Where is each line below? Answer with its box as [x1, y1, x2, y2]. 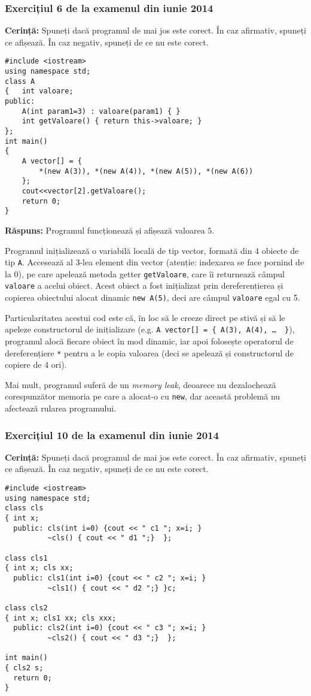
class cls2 [5, 603, 48, 612]
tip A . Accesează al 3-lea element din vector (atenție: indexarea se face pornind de [5, 256, 304, 268]
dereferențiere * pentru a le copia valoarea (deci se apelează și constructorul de [5, 346, 294, 359]
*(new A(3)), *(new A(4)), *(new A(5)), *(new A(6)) [39, 167, 254, 175]
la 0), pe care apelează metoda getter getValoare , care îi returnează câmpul [5, 267, 285, 280]
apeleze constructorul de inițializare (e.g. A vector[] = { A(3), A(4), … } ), [5, 323, 295, 335]
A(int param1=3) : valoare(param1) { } [22, 107, 181, 116]
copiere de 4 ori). [5, 358, 67, 371]
